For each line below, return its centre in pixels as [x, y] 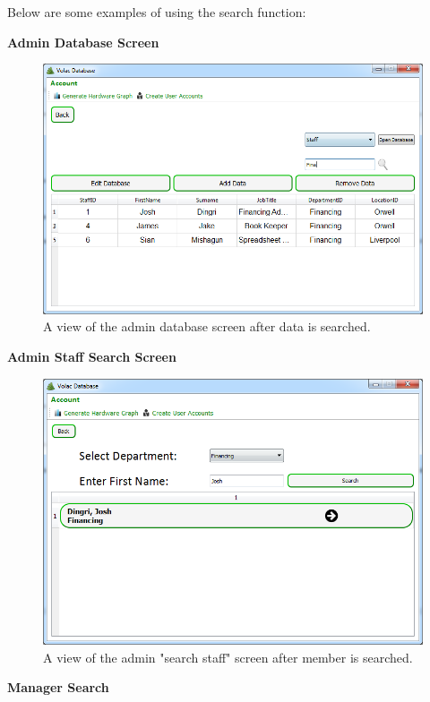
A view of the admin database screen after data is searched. [207, 326]
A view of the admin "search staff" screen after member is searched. [228, 657]
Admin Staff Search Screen [92, 356]
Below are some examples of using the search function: [157, 12]
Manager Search [58, 687]
